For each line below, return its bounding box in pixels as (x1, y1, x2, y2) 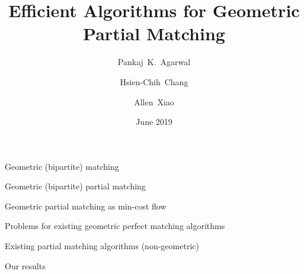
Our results (5, 259, 46, 272)
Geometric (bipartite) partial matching (5, 180, 146, 192)
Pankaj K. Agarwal (117, 56, 191, 68)
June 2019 (136, 115, 172, 128)
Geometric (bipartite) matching (5, 160, 119, 172)
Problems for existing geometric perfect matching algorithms (5, 220, 225, 232)
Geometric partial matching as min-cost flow (5, 199, 167, 212)
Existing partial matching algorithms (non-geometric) (5, 240, 199, 252)
